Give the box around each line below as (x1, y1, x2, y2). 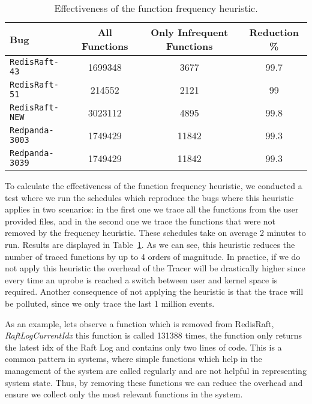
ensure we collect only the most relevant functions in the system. (5, 388, 243, 400)
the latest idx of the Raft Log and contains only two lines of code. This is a (5, 340, 282, 353)
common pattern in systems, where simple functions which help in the (5, 352, 262, 365)
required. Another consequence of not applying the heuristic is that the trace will (5, 285, 304, 298)
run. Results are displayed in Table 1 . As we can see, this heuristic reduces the (5, 238, 295, 250)
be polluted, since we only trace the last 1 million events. (5, 297, 215, 309)
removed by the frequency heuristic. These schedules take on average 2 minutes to (5, 226, 306, 239)
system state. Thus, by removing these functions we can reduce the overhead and (5, 376, 303, 388)
